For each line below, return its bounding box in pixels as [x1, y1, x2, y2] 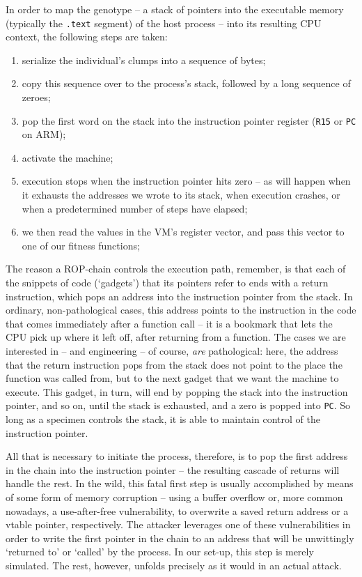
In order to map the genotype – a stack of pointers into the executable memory [6, 2, 344, 16]
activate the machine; [22, 150, 113, 164]
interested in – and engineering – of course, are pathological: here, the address [6, 344, 338, 357]
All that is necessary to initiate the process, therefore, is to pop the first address [6, 449, 348, 463]
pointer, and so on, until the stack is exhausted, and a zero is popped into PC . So [6, 398, 351, 413]
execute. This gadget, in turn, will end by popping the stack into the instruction [6, 384, 348, 399]
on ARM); [22, 127, 66, 141]
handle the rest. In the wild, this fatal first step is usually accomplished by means [6, 476, 354, 491]
